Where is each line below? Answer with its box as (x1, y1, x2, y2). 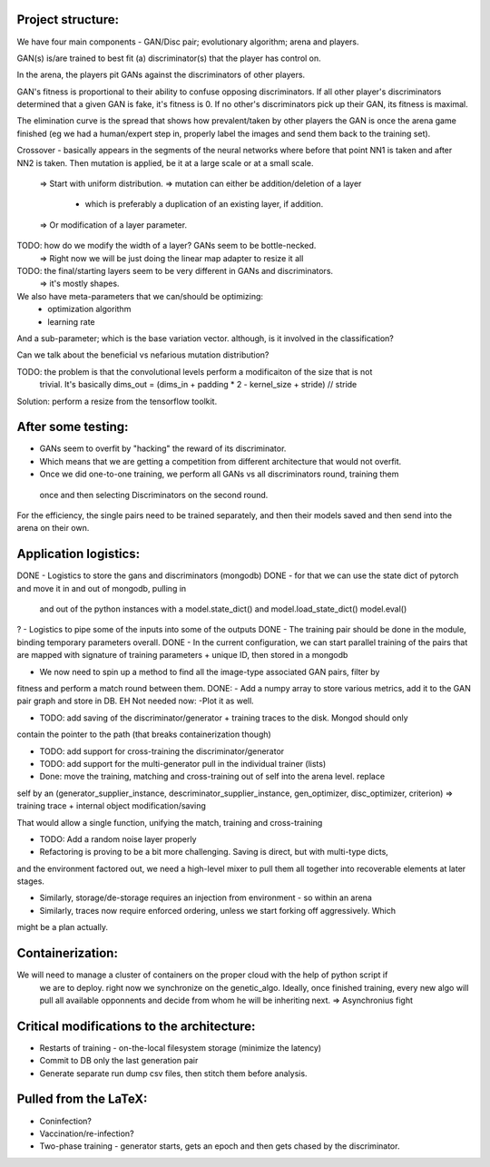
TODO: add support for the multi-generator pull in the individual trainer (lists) (39, 758, 327, 769)
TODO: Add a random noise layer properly (39, 833, 197, 844)
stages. (16, 876, 45, 887)
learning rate (47, 316, 95, 327)
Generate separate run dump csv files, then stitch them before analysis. (39, 1067, 308, 1079)
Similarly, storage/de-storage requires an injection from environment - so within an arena (39, 892, 372, 903)
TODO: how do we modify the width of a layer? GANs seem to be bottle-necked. (16, 240, 317, 251)
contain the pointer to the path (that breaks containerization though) (16, 729, 271, 740)
